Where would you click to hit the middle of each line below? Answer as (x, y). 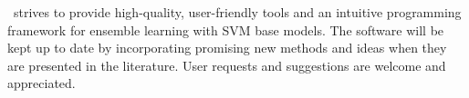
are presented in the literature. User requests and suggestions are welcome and (227, 65)
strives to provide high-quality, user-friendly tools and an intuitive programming (237, 12)
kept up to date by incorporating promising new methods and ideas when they (227, 48)
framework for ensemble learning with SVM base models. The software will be (226, 29)
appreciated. (42, 83)
